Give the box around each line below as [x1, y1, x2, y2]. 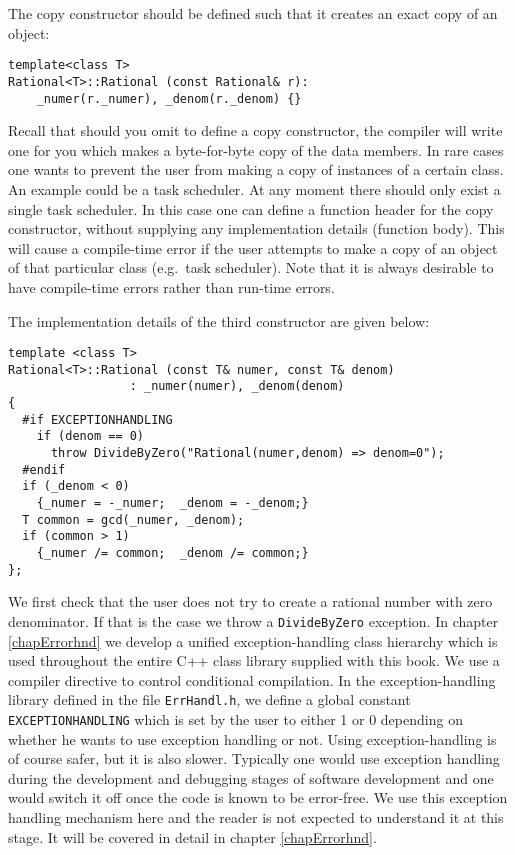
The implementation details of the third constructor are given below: [8, 310, 430, 331]
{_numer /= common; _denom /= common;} [36, 545, 309, 560]
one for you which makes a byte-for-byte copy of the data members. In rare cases [8, 139, 504, 160]
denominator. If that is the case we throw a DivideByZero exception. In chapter [8, 610, 499, 631]
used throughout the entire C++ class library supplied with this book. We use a [8, 650, 500, 671]
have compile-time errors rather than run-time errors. [8, 276, 335, 297]
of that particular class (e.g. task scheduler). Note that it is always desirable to [8, 257, 494, 278]
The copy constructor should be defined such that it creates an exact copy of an [8, 3, 498, 23]
